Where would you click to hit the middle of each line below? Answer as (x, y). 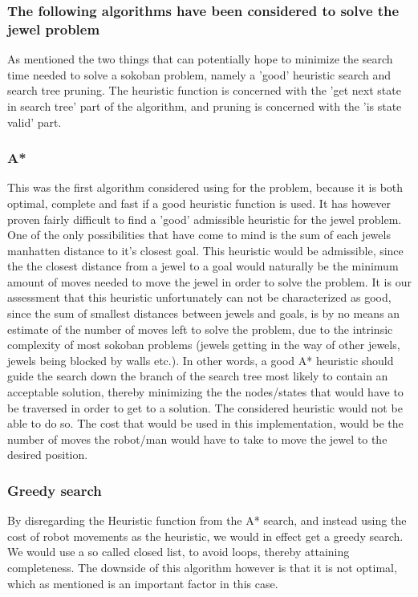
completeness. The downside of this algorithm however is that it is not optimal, (202, 568)
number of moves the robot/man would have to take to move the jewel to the (197, 439)
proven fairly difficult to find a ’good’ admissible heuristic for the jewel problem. (205, 219)
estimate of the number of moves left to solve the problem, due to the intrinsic (200, 329)
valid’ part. (34, 122)
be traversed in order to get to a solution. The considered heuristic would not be (205, 407)
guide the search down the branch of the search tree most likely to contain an (198, 376)
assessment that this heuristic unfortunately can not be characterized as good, (199, 297)
